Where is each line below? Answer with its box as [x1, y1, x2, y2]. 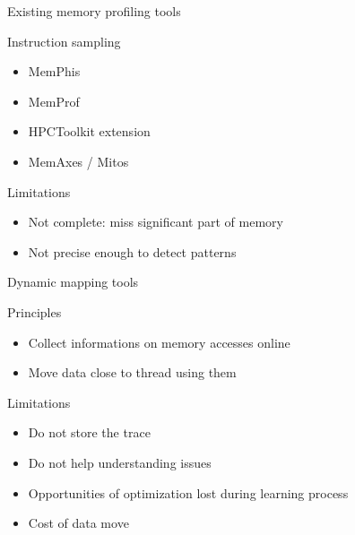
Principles [7, 302, 62, 321]
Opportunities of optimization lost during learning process [28, 483, 349, 502]
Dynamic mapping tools [7, 272, 139, 291]
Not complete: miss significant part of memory [28, 212, 283, 231]
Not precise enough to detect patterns [28, 242, 237, 261]
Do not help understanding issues [28, 453, 212, 471]
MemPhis [28, 62, 81, 81]
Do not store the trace [28, 423, 151, 442]
